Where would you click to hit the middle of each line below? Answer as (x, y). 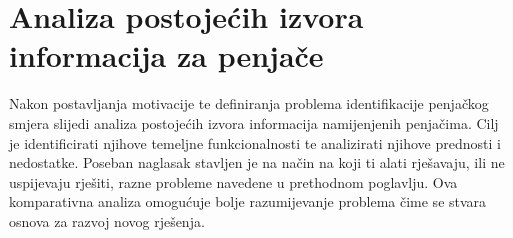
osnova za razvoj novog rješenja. (107, 220)
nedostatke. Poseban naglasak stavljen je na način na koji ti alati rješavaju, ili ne (257, 162)
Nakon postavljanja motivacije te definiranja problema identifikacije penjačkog (249, 103)
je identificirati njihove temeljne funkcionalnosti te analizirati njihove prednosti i (255, 142)
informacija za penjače (166, 55)
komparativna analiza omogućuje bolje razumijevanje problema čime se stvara (248, 201)
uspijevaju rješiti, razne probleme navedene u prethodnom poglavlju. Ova (233, 181)
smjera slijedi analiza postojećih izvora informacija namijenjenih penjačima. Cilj (254, 122)
